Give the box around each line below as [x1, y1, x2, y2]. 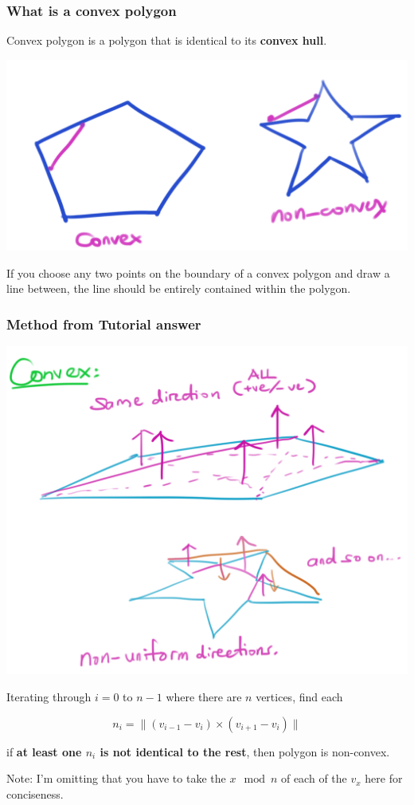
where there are [166, 689, 242, 705]
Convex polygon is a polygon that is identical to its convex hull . [6, 32, 327, 49]
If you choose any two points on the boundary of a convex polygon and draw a [6, 264, 390, 281]
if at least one [6, 743, 82, 760]
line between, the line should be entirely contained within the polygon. [6, 280, 351, 297]
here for [365, 770, 403, 787]
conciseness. [6, 785, 64, 802]
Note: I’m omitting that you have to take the [6, 770, 226, 787]
